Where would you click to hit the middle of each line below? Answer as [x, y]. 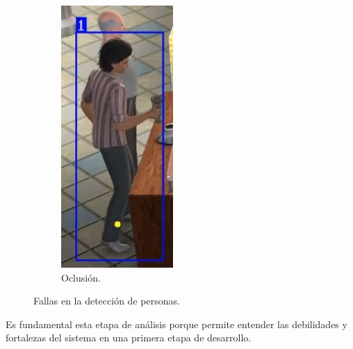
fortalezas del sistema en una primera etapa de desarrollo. [129, 338]
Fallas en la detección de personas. [107, 301]
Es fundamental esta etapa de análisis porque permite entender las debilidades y [176, 324]
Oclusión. [81, 277]
